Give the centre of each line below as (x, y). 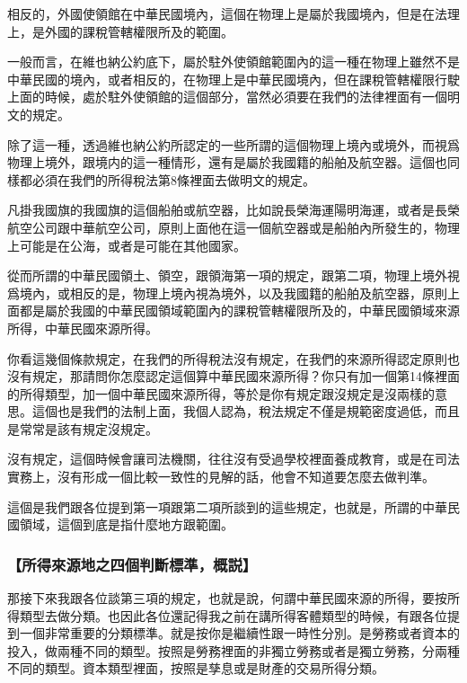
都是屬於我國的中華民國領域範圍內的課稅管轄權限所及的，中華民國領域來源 (239, 310)
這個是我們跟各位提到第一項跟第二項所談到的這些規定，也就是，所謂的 (215, 506)
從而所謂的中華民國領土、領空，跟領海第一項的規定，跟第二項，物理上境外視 (233, 275)
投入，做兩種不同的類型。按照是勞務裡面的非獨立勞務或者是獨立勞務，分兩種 (233, 650)
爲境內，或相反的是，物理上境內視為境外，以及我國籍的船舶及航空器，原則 (227, 293)
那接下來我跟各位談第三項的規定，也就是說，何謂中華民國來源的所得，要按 (227, 598)
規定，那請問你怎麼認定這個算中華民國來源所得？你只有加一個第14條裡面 (246, 376)
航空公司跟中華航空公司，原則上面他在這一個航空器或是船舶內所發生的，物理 (233, 227)
